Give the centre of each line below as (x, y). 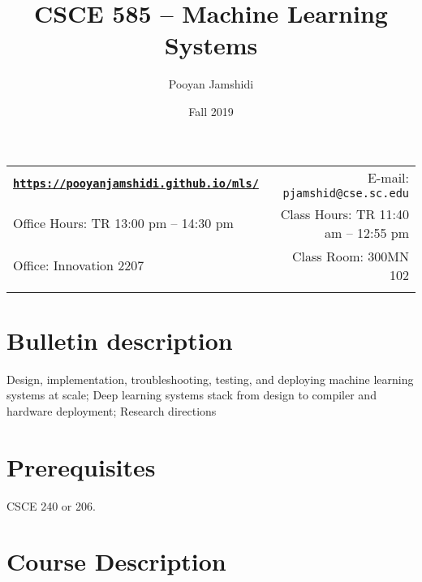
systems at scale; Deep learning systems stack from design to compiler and (192, 395)
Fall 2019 (211, 111)
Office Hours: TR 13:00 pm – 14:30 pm (123, 223)
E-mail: (388, 177)
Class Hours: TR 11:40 (344, 213)
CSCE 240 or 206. (51, 505)
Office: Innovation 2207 (79, 265)
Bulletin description (120, 340)
